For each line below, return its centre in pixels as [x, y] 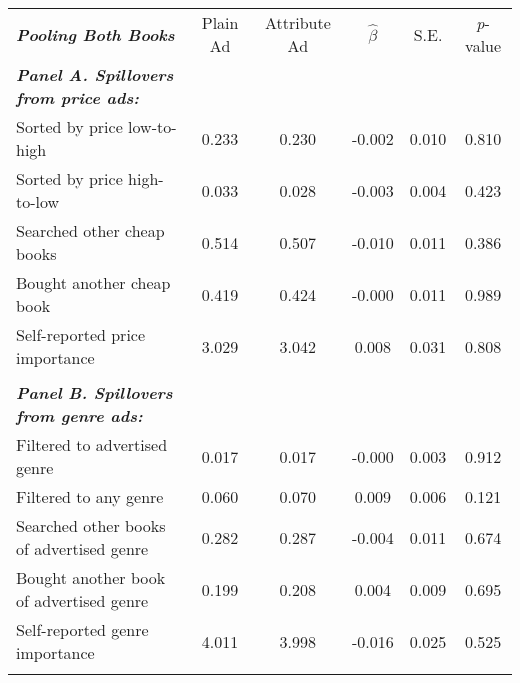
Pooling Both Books [95, 34]
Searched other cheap [90, 230]
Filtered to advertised [92, 444]
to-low [38, 201]
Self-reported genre [82, 629]
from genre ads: [79, 415]
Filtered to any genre [90, 496]
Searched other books [91, 525]
